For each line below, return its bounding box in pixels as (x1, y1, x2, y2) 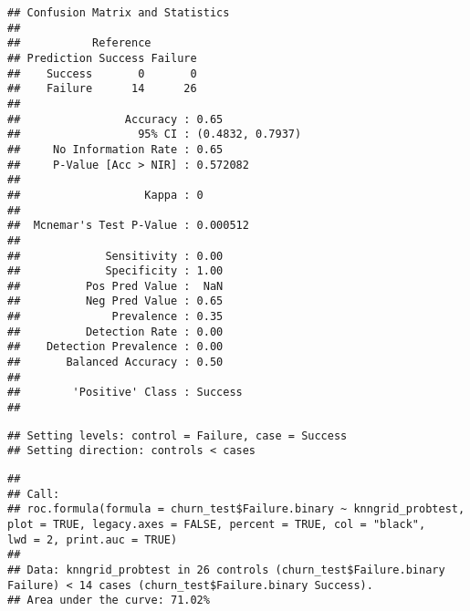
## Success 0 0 (7, 67, 197, 80)
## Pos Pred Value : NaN (7, 279, 224, 293)
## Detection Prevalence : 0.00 (7, 340, 224, 354)
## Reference (7, 36, 151, 50)
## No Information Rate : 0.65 (7, 142, 224, 156)
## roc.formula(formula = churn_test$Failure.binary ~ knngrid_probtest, (7, 502, 465, 516)
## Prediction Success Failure (7, 51, 197, 65)
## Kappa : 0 (7, 188, 204, 202)
